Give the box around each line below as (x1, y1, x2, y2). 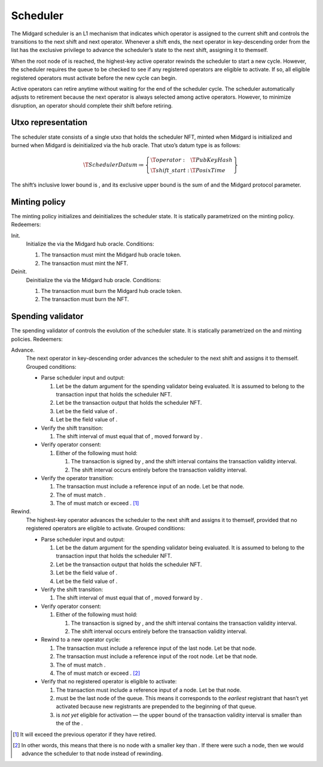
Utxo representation (11, 117, 88, 128)
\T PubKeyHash (190, 157, 233, 164)
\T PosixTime (190, 167, 226, 174)
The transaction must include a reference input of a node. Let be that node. (56, 686, 242, 693)
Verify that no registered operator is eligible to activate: (41, 678, 177, 685)
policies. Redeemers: (11, 335, 63, 343)
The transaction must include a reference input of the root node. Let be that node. (56, 653, 258, 660)
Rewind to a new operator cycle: (41, 636, 121, 643)
